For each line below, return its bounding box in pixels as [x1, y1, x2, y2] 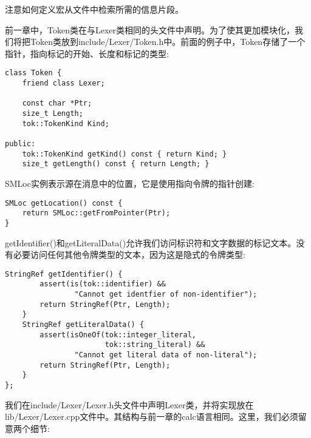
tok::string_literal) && [104, 340, 205, 349]
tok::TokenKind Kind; [22, 119, 109, 128]
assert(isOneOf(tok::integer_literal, [39, 330, 196, 339]
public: [5, 139, 36, 148]
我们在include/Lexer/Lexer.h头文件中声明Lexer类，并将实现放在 [5, 398, 254, 411]
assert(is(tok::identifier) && [39, 280, 166, 289]
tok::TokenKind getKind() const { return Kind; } [22, 149, 227, 158]
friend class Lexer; [22, 79, 105, 88]
